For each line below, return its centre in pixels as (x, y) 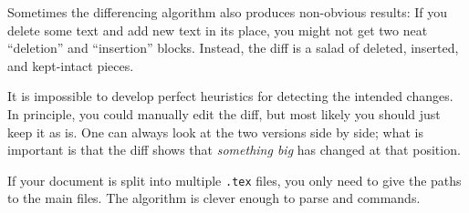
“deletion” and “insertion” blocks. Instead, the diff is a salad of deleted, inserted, (233, 48)
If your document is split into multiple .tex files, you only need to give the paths (234, 180)
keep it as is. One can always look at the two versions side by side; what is (215, 132)
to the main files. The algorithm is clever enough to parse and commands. (214, 198)
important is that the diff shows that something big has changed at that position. (234, 150)
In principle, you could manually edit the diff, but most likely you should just (224, 113)
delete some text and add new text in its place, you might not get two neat (218, 30)
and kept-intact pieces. (71, 65)
